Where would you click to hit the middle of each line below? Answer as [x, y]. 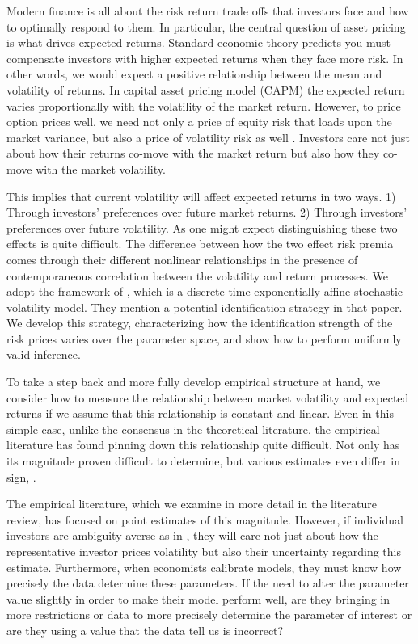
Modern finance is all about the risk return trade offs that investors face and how [208, 11]
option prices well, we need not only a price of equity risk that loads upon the [199, 122]
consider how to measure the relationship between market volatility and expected [208, 397]
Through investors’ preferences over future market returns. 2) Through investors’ [207, 212]
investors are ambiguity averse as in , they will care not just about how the [192, 535]
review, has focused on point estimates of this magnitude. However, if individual [205, 519]
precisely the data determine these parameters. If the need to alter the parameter [208, 583]
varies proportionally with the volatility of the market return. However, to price [204, 105]
